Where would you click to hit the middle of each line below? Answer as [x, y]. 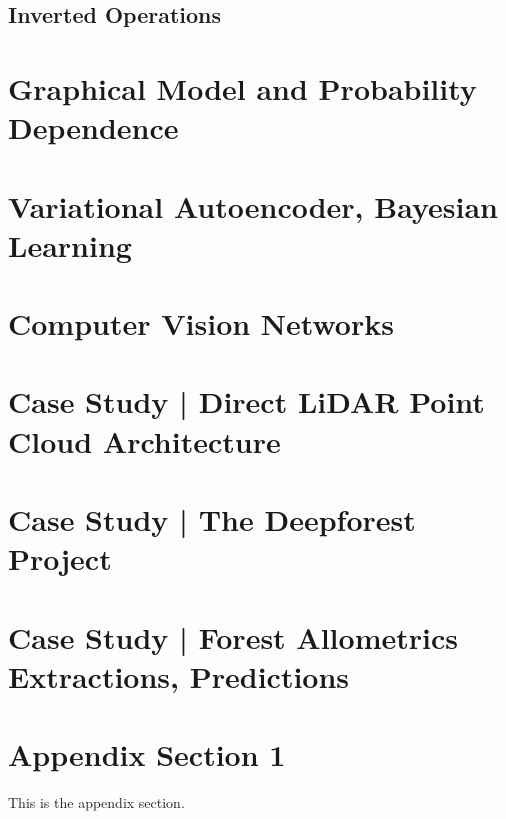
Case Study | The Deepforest [212, 519]
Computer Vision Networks [201, 323]
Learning [70, 244]
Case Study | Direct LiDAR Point [246, 401]
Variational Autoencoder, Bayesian [253, 205]
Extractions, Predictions [179, 675]
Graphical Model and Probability [242, 87]
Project [60, 558]
